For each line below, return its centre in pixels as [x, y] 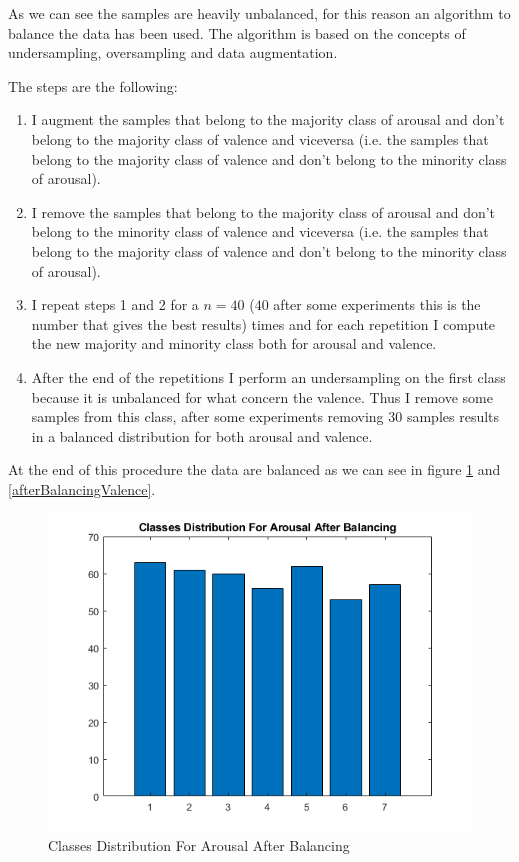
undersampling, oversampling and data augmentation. [173, 52]
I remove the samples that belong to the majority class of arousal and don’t [263, 211]
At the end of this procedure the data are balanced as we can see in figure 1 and [254, 469]
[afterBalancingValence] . [82, 488]
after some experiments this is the [377, 304]
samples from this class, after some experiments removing [207, 416]
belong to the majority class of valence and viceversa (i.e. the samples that [260, 138]
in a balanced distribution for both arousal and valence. [202, 435]
